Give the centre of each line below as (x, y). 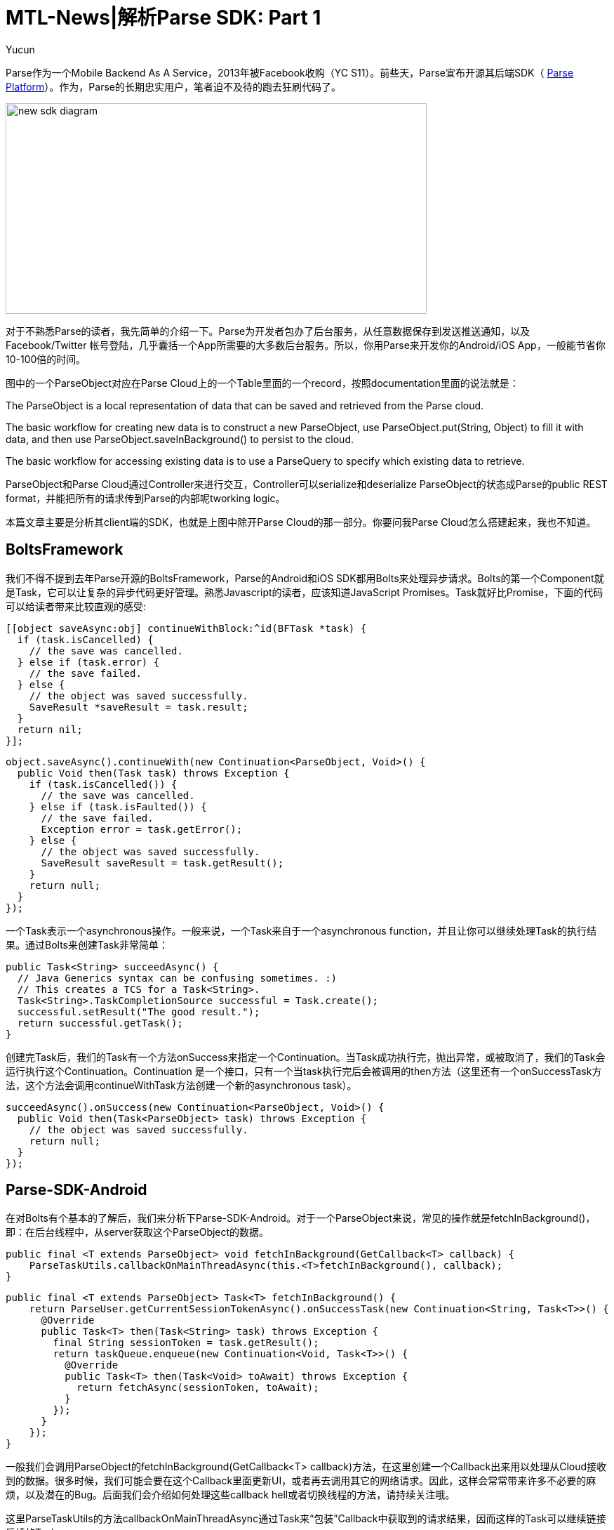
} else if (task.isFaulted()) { (118, 806)
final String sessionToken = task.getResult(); (186, 1343)
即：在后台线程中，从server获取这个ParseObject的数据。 (138, 1232)
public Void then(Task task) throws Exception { (153, 773)
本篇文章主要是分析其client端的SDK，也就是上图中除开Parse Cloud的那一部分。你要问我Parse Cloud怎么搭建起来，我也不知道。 (301, 522)
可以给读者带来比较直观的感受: (76, 606)
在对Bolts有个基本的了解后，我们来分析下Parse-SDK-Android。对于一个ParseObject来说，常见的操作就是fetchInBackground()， (301, 1218)
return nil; (50, 729)
